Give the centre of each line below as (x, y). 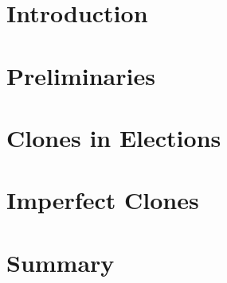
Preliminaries (81, 75)
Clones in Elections (114, 137)
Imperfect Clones (103, 200)
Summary (61, 262)
